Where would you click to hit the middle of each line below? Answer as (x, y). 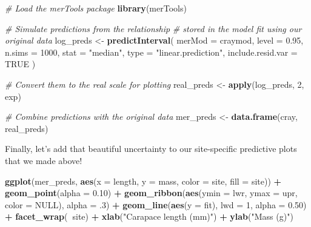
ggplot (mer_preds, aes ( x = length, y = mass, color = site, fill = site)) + (143, 181)
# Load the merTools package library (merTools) (96, 8)
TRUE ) (20, 64)
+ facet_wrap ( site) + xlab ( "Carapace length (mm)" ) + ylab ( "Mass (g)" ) (149, 216)
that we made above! (44, 160)
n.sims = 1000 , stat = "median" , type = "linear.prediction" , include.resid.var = (151, 52)
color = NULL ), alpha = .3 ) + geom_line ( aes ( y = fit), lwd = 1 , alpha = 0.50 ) (156, 204)
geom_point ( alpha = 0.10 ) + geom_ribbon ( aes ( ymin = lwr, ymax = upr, (151, 193)
